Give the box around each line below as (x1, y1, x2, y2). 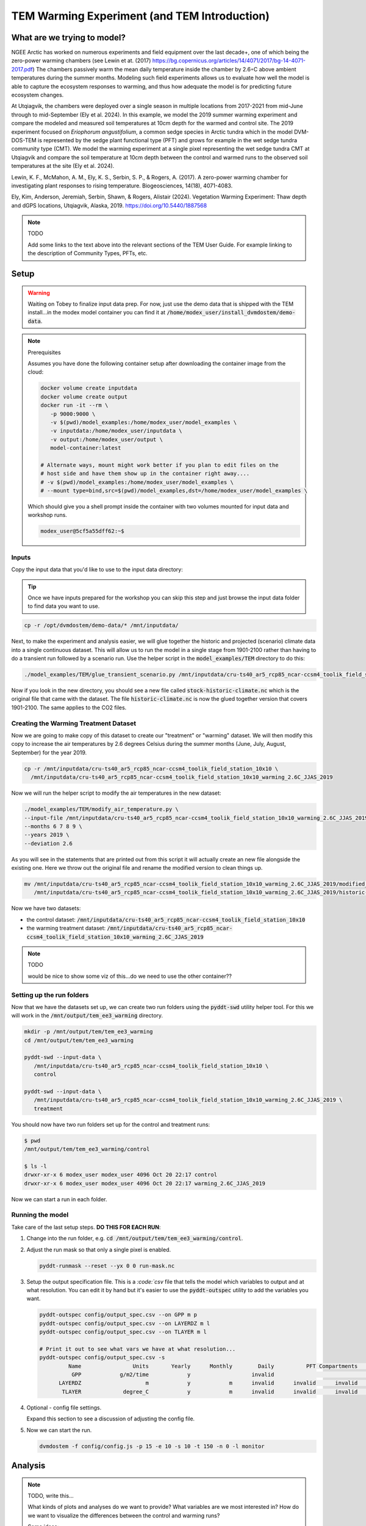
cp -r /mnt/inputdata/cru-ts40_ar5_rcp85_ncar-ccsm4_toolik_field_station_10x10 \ (24, 765, 279, 772)
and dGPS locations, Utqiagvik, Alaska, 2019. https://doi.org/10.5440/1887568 (11, 201, 207, 209)
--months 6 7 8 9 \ (24, 823, 82, 830)
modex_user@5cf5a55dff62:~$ (40, 528, 124, 535)
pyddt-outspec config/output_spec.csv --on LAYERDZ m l (39, 1320, 210, 1327)
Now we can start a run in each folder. (11, 1195, 107, 1202)
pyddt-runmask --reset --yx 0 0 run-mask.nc (39, 1262, 175, 1269)
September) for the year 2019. (11, 748, 87, 756)
